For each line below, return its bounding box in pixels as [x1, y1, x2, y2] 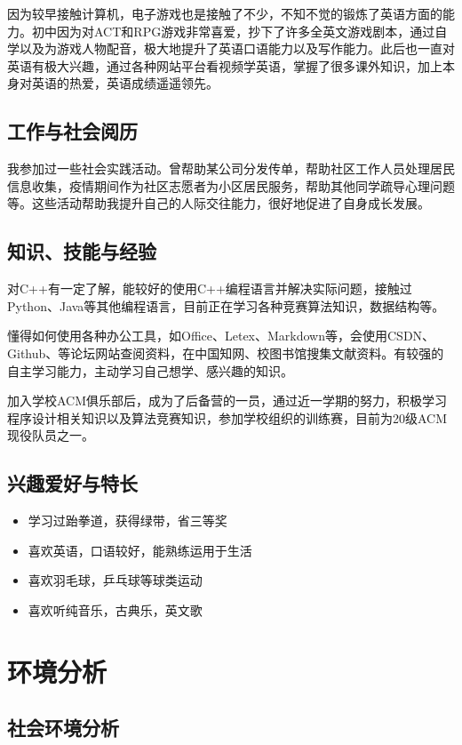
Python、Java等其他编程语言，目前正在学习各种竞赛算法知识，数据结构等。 [7, 296, 445, 315]
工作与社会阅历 [7, 117, 138, 145]
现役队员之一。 [7, 426, 94, 445]
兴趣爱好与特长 [7, 469, 138, 497]
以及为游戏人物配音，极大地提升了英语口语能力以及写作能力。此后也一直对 [19, 39, 455, 58]
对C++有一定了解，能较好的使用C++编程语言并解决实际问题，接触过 [7, 279, 412, 298]
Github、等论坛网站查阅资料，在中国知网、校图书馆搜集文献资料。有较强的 [7, 343, 444, 362]
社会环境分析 [7, 714, 119, 741]
